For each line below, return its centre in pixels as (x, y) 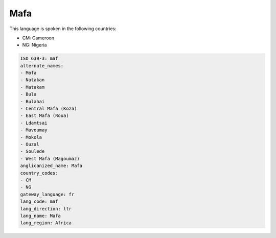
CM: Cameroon (38, 38)
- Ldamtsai (34, 123)
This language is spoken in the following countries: (63, 29)
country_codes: (39, 173)
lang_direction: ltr (46, 209)
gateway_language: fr (47, 194)
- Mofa (28, 73)
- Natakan (32, 80)
